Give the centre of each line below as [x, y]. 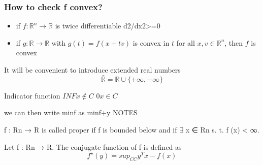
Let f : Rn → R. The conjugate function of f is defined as [93, 146]
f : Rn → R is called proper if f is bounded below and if [91, 129]
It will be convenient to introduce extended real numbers [92, 70]
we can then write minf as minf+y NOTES [71, 112]
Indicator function [32, 95]
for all [186, 42]
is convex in [151, 42]
